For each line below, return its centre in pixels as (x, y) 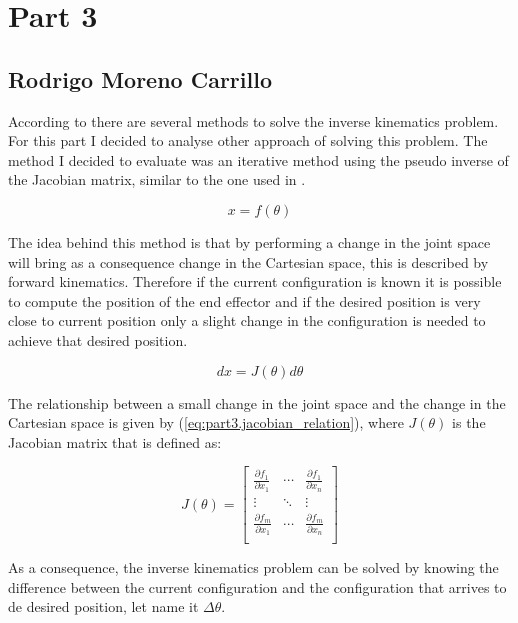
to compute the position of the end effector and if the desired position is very (244, 300)
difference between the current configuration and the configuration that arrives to (257, 586)
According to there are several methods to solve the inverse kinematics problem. (253, 120)
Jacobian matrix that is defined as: (115, 441)
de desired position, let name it (103, 606)
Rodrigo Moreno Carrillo (140, 78)
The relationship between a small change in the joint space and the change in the (257, 402)
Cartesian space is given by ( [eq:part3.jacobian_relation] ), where (206, 422)
